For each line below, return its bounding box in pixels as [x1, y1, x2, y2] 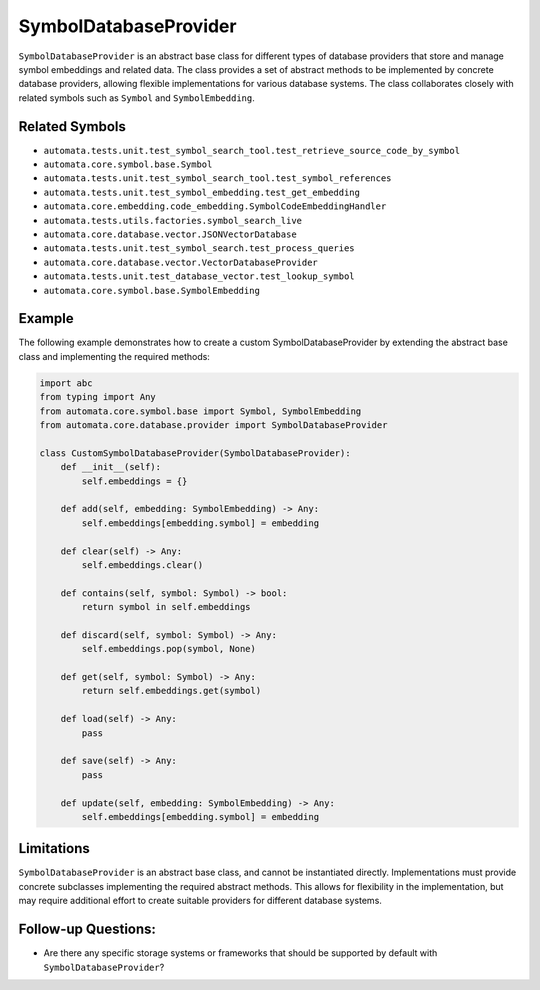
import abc [39, 377, 93, 389]
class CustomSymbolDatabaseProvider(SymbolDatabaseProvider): [39, 447, 351, 459]
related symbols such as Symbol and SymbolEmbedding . [18, 91, 255, 104]
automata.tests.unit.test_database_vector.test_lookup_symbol [43, 271, 355, 282]
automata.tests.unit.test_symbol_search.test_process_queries [43, 243, 355, 254]
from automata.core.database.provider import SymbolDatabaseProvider [39, 419, 388, 430]
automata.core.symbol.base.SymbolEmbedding [43, 285, 260, 296]
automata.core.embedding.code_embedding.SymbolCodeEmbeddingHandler [43, 201, 387, 212]
